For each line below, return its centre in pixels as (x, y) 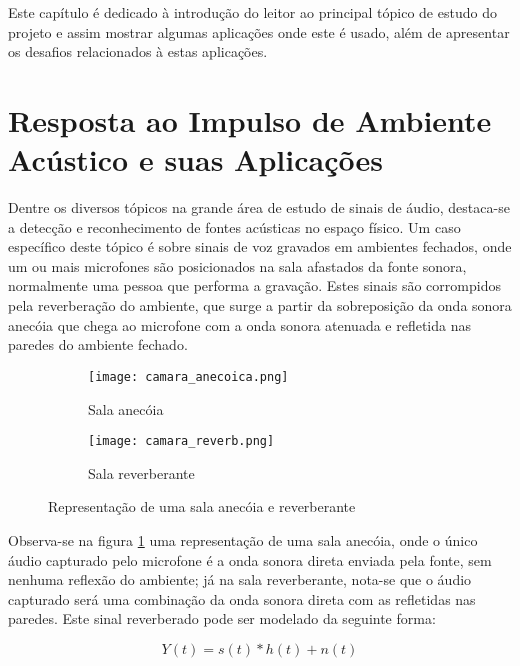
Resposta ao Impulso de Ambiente (250, 119)
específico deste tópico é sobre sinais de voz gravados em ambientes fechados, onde (260, 246)
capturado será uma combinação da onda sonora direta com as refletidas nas (242, 598)
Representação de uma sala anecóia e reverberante (202, 506)
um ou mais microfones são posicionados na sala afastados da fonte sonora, (237, 265)
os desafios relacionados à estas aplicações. (138, 51)
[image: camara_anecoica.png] (188, 376)
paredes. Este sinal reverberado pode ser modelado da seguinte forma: (222, 618)
